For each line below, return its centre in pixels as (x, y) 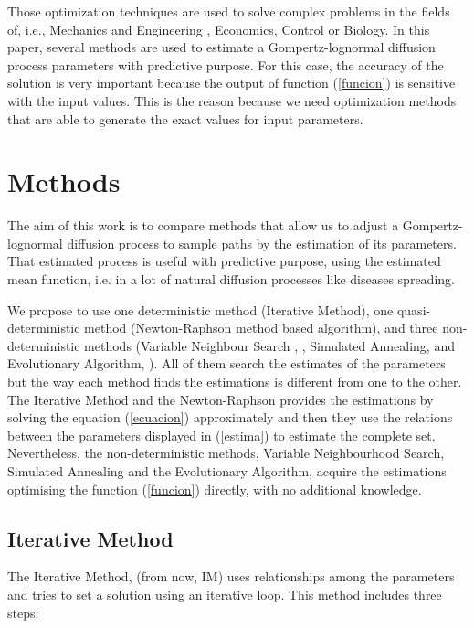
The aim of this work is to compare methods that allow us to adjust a (203, 225)
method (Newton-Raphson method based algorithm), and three (261, 328)
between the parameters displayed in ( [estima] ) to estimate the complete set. (221, 435)
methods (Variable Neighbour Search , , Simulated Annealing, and (269, 345)
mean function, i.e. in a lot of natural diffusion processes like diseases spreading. (231, 279)
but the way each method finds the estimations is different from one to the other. (235, 382)
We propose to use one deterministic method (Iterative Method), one (200, 309)
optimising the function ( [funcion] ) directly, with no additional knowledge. (215, 489)
